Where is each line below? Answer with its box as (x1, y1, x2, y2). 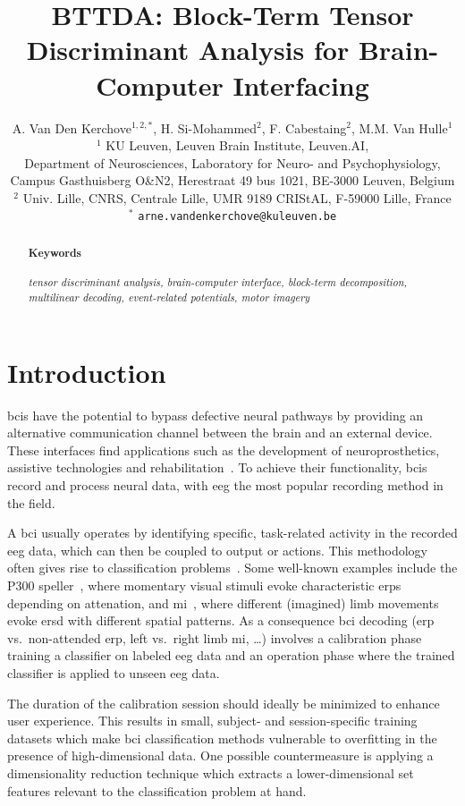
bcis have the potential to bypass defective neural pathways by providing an (7, 405, 424, 424)
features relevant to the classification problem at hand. (7, 781, 307, 800)
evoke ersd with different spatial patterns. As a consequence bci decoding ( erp (7, 611, 435, 630)
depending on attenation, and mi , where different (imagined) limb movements (7, 593, 439, 612)
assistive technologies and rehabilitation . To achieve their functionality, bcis (7, 458, 427, 477)
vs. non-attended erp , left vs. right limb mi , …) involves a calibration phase (7, 628, 422, 647)
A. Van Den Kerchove (12, 118, 131, 137)
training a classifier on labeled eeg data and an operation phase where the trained (7, 646, 455, 665)
